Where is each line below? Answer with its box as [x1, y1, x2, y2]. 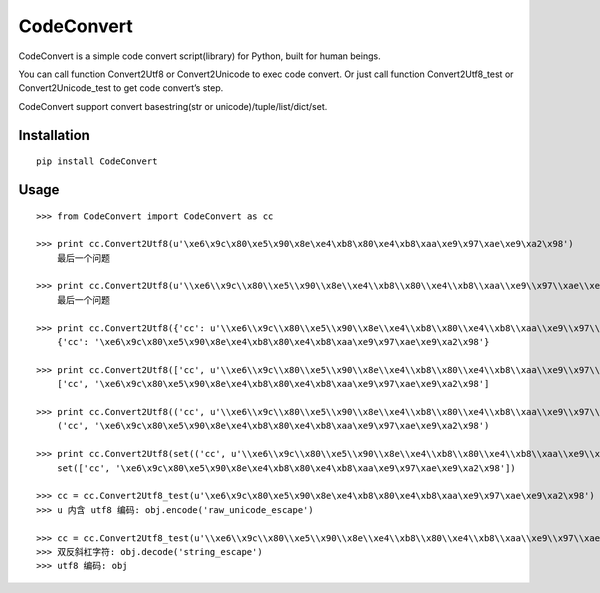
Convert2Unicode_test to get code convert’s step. [18, 82, 224, 94]
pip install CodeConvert [36, 156, 158, 167]
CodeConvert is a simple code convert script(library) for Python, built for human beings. [18, 50, 381, 62]
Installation [18, 126, 90, 144]
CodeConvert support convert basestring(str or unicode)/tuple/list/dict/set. [18, 100, 328, 112]
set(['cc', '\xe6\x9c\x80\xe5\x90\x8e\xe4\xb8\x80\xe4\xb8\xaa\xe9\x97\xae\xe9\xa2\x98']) [56, 462, 517, 474]
